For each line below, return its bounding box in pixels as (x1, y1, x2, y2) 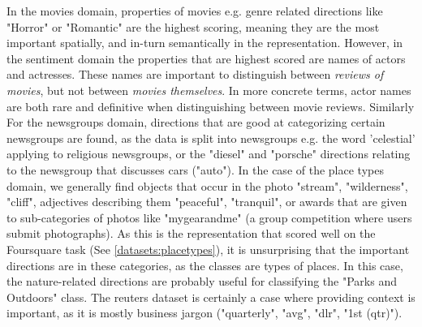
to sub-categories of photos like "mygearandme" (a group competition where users (6, 209, 412, 226)
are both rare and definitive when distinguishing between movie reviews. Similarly (6, 97, 415, 114)
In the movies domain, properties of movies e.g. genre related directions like (6, 2, 383, 19)
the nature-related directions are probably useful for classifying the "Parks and (6, 273, 397, 290)
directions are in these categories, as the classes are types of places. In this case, (6, 256, 403, 273)
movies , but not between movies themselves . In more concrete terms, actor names (6, 81, 411, 98)
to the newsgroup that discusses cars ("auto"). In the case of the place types (6, 161, 384, 178)
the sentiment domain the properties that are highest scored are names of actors (6, 49, 406, 67)
